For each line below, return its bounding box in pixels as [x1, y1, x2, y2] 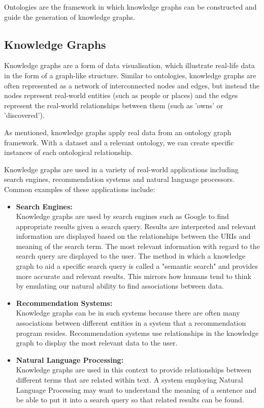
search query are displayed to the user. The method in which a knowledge [16, 250, 246, 261]
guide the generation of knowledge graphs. [4, 11, 136, 22]
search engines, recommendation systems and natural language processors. [4, 174, 235, 184]
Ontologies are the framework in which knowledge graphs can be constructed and [4, 2, 257, 12]
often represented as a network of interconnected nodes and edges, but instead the [4, 80, 259, 90]
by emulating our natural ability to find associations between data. [16, 280, 224, 291]
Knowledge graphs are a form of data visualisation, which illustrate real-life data [4, 60, 255, 71]
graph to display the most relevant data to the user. [16, 337, 178, 348]
